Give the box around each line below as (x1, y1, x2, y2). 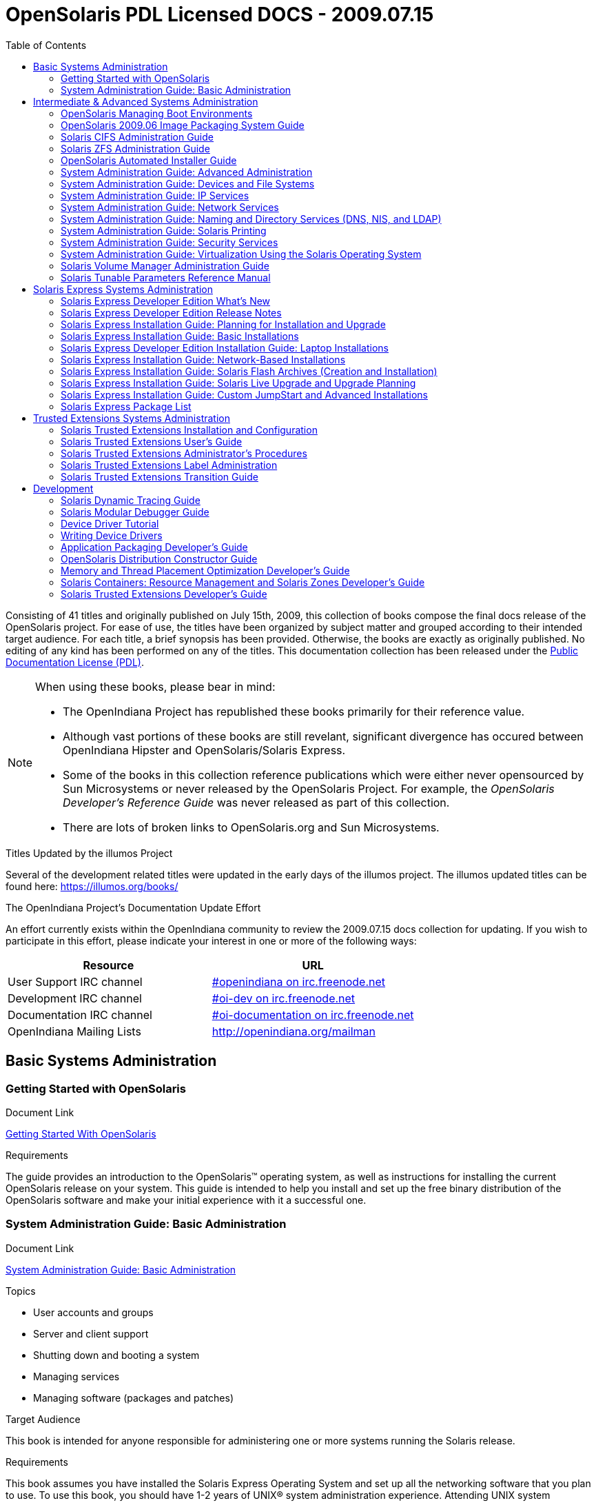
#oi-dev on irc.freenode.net (212, 991, 356, 1005)
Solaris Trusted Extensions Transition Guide (61, 470, 258, 483)
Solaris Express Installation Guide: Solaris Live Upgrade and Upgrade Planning (61, 376, 416, 389)
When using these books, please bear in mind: (35, 679, 276, 694)
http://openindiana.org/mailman (212, 1024, 376, 1038)
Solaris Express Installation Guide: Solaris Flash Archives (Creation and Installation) (61, 365, 438, 377)
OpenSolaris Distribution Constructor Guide (61, 552, 258, 565)
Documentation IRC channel (8, 1007, 152, 1022)
